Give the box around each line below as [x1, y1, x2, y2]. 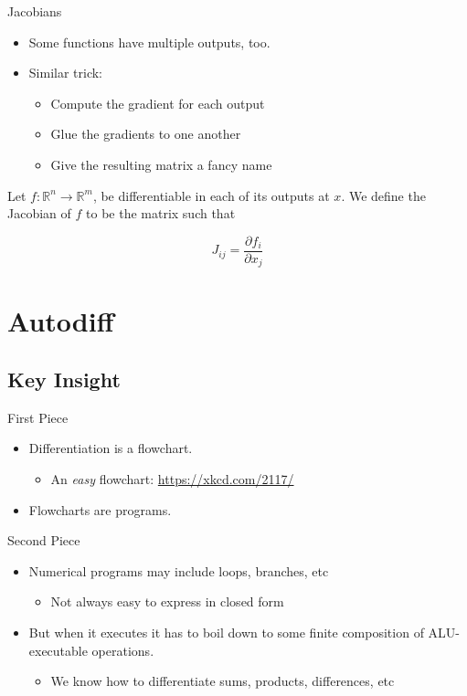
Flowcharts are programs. [28, 500, 172, 519]
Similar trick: [28, 63, 103, 82]
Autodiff [7, 302, 114, 340]
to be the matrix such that [86, 204, 236, 223]
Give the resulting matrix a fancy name [50, 154, 272, 174]
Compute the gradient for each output [50, 93, 265, 112]
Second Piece [7, 531, 80, 550]
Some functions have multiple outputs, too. [28, 32, 271, 51]
